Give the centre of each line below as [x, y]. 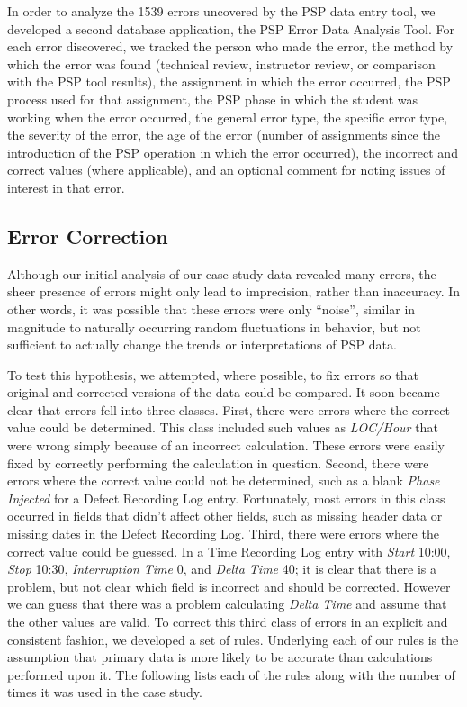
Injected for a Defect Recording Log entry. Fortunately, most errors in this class [226, 498]
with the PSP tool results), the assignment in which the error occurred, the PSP [229, 82]
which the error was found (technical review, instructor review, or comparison [221, 63]
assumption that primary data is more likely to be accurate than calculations [220, 657]
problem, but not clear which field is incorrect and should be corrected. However [229, 586]
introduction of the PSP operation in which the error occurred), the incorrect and [233, 152]
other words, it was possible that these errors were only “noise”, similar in [211, 308]
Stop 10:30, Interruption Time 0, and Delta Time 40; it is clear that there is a [222, 569]
